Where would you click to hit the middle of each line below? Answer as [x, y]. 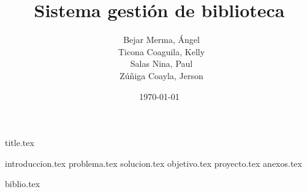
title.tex [20, 143]
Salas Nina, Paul [161, 63]
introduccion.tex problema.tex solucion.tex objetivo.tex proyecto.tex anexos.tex [153, 163]
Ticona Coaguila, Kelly [161, 51]
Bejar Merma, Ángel [161, 40]
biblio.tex [23, 184]
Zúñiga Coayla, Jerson [161, 75]
